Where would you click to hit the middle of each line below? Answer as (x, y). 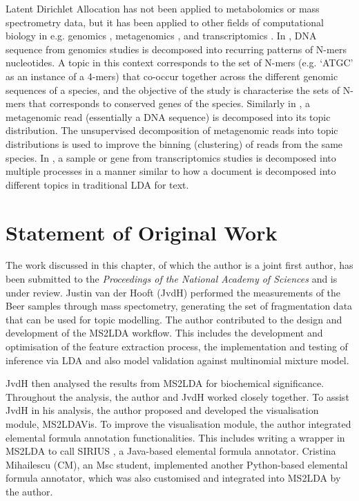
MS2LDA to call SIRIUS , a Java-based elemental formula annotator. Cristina (171, 451)
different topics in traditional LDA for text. (97, 184)
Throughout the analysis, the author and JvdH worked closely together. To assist (177, 396)
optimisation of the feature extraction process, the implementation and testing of (177, 346)
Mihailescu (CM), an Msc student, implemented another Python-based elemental (177, 464)
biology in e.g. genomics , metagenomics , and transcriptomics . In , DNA (161, 36)
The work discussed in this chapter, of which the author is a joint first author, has (179, 265)
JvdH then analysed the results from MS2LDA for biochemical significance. (165, 383)
